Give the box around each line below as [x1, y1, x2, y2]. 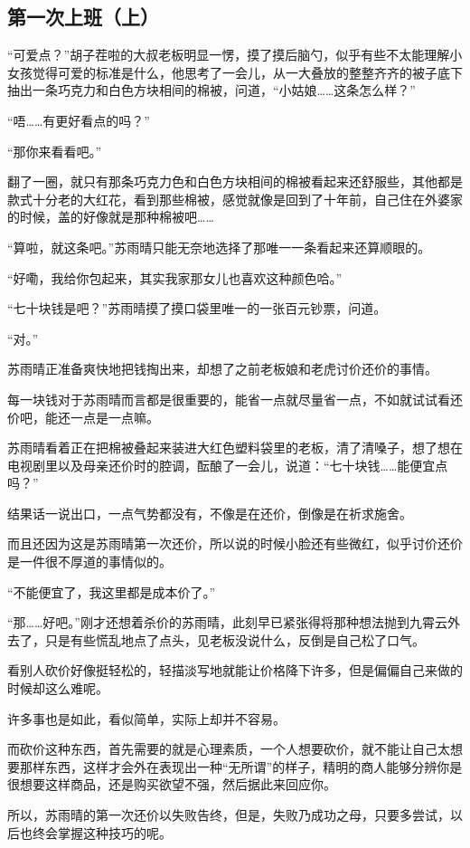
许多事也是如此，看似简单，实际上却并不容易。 [7, 709, 286, 728]
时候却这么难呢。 [7, 679, 108, 698]
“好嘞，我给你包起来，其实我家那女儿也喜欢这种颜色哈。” [7, 268, 343, 287]
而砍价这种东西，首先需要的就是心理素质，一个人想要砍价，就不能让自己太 [7, 739, 450, 758]
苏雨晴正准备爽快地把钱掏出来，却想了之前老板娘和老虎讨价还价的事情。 [7, 359, 437, 378]
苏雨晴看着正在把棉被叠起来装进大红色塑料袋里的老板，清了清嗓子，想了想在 [7, 438, 463, 457]
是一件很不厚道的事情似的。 [7, 552, 172, 571]
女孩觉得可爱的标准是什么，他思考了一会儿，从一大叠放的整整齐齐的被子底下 [7, 62, 463, 81]
